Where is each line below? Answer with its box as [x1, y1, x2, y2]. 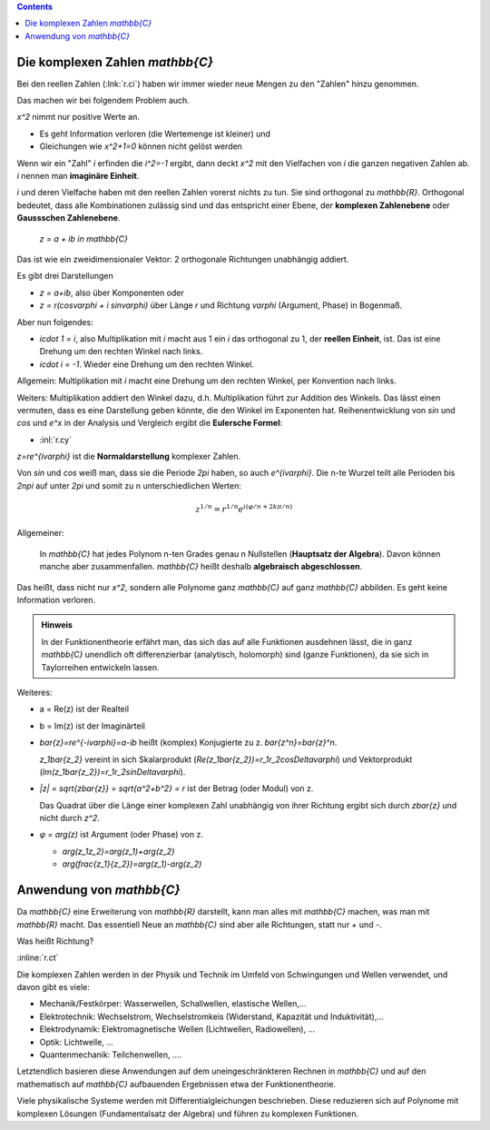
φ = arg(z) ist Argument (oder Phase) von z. [39, 829, 204, 840]
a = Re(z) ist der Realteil [39, 704, 130, 715]
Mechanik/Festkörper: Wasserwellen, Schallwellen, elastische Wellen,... [39, 998, 307, 1009]
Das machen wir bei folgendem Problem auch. [16, 95, 190, 106]
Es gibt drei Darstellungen [16, 271, 113, 282]
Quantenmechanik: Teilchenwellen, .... [39, 1049, 182, 1060]
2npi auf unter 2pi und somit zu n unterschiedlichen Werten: [16, 480, 242, 491]
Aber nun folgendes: [16, 316, 94, 327]
